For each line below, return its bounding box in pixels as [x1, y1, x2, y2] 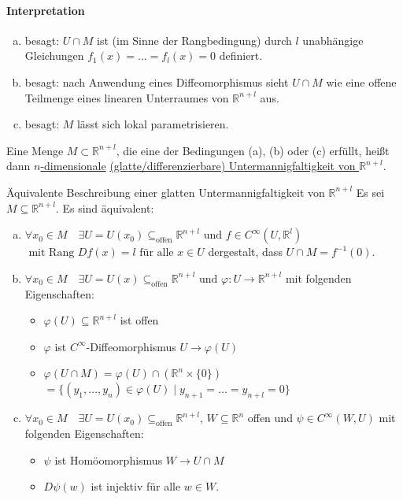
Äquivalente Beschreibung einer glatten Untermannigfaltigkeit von [6, 183, 325, 200]
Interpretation [6, 2, 85, 18]
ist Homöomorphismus [54, 451, 163, 468]
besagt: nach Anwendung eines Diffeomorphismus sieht [24, 73, 289, 90]
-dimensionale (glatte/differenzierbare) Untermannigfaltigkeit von [40, 157, 356, 174]
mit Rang [28, 247, 75, 259]
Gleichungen [24, 47, 84, 64]
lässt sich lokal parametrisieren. [76, 116, 229, 132]
